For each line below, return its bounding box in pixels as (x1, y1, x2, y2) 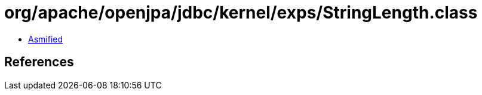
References (4, 54, 74, 70)
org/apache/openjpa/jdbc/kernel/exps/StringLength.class (4, 2, 478, 23)
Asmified (28, 33, 63, 44)
